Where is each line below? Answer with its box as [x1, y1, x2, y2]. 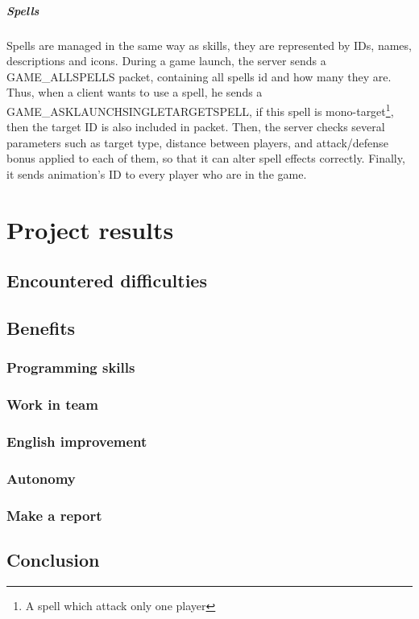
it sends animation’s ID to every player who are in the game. [6, 165, 307, 182]
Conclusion [6, 547, 100, 572]
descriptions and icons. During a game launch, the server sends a [6, 52, 326, 69]
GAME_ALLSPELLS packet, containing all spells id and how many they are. [6, 68, 392, 85]
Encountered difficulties [6, 268, 207, 293]
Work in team [6, 394, 98, 415]
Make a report [6, 505, 102, 525]
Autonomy [6, 468, 76, 488]
